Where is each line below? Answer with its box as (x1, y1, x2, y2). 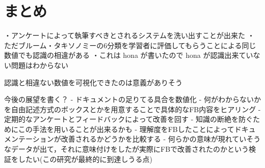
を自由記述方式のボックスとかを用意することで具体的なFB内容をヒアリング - (4, 104, 261, 114)
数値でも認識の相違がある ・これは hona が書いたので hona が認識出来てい (4, 50, 253, 60)
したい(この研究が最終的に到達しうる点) (18, 153, 152, 164)
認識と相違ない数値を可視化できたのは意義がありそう (4, 77, 182, 87)
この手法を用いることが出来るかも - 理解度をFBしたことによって (18, 123, 234, 134)
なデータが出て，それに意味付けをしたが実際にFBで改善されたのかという (4, 144, 249, 154)
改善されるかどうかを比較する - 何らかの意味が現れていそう (61, 133, 261, 144)
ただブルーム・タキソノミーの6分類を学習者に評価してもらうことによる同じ (4, 40, 256, 50)
